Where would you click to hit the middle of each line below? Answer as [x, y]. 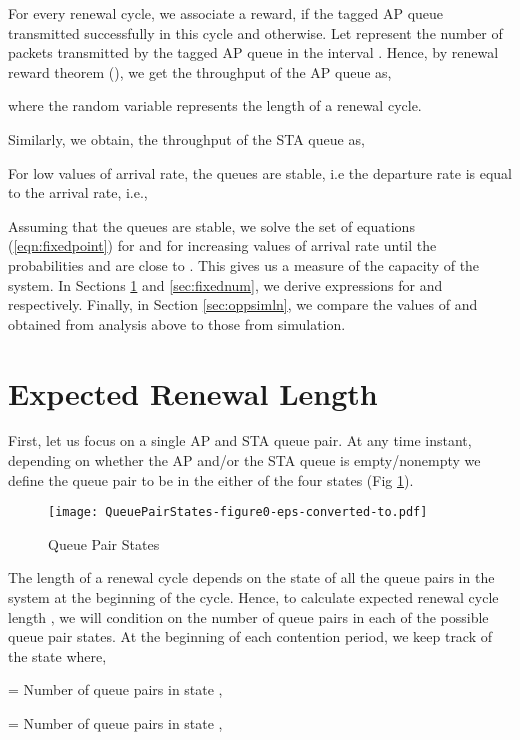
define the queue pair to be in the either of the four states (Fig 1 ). [211, 479]
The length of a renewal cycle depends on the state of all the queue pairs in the [251, 577]
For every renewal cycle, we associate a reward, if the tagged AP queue [226, 13]
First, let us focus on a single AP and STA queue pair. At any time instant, [240, 440]
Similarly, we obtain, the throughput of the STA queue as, [186, 138]
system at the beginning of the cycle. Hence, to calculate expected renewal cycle [253, 597]
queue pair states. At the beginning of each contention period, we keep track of [250, 636]
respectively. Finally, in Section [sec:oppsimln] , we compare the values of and [243, 304]
